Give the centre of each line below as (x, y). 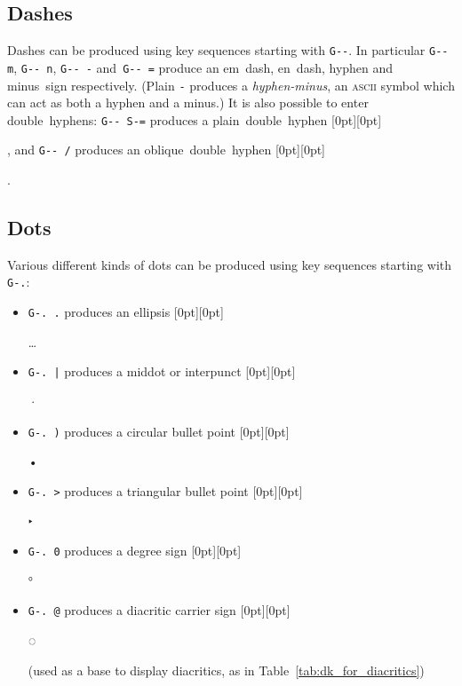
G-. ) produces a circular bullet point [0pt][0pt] (159, 431)
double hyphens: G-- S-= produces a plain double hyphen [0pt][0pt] (195, 119)
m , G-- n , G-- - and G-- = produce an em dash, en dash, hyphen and (200, 67)
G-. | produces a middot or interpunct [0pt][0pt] (162, 371)
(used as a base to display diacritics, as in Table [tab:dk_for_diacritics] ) (226, 670)
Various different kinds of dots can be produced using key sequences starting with (230, 264)
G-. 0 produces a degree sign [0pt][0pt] (135, 551)
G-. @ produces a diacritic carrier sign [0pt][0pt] (159, 610)
